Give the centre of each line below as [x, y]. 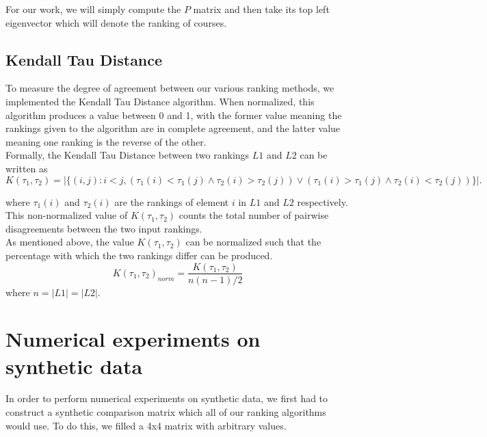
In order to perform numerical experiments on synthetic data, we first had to [167, 398]
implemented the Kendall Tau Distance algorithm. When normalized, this [160, 101]
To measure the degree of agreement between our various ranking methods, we [170, 88]
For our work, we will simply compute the [93, 9]
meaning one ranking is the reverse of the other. [106, 141]
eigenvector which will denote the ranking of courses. [116, 22]
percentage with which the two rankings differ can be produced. [139, 255]
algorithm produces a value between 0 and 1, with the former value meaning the [174, 115]
